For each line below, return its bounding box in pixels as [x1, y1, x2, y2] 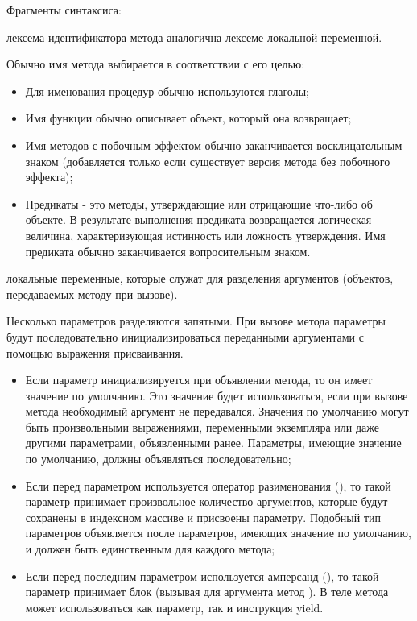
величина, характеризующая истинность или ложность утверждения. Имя [25, 226, 386, 243]
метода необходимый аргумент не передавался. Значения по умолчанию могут [25, 403, 409, 420]
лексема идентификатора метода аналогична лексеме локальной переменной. [6, 28, 382, 45]
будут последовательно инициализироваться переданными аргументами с [6, 328, 364, 345]
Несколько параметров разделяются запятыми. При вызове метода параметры [6, 313, 386, 329]
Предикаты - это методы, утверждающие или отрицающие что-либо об [25, 195, 373, 212]
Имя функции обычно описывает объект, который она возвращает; [25, 110, 352, 126]
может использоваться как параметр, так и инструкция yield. [25, 598, 324, 615]
